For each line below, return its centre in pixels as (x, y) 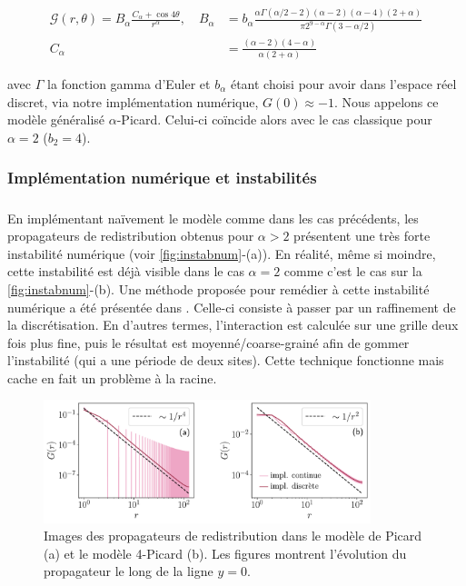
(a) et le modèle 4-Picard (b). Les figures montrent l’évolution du (225, 553)
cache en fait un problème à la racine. (112, 377)
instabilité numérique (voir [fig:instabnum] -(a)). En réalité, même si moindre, (222, 253)
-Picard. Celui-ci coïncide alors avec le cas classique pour (274, 119)
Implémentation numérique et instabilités (162, 178)
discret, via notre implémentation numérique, (133, 101)
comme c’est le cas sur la (353, 271)
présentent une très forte (362, 236)
